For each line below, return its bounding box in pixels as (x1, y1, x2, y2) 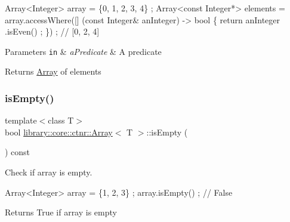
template (5, 114, 37, 127)
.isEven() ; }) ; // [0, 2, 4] (5, 25, 100, 38)
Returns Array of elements (5, 65, 101, 78)
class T (48, 114, 74, 127)
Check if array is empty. (5, 166, 92, 178)
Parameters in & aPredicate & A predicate (5, 45, 162, 57)
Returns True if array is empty (5, 206, 117, 218)
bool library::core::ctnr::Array (5, 125, 113, 138)
